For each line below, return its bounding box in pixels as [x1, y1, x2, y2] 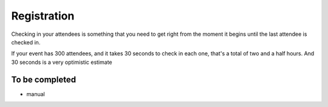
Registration [11, 9, 75, 22]
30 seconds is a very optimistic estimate [11, 58, 112, 66]
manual [26, 90, 45, 97]
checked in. [11, 38, 41, 46]
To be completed [11, 74, 77, 85]
